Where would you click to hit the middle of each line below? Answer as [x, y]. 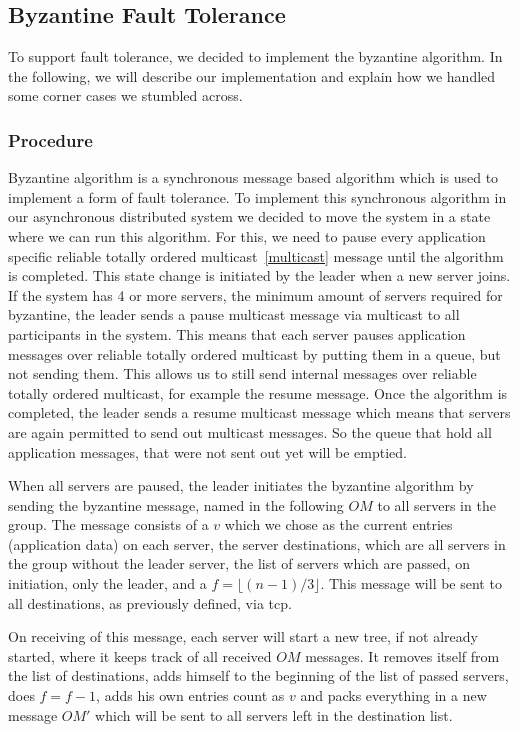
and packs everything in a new [393, 695]
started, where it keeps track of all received [140, 655]
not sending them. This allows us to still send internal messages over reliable [242, 373]
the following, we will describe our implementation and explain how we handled [252, 75]
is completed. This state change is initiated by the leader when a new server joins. [259, 275]
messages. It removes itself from [402, 655]
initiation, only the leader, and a [107, 583]
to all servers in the [436, 504]
